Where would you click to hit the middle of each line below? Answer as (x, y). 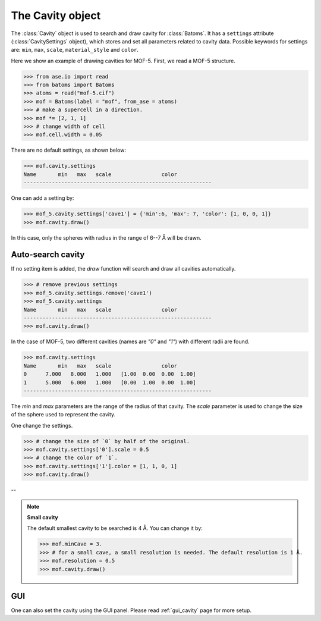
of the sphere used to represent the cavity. (63, 415)
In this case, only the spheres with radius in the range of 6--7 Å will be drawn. (106, 237)
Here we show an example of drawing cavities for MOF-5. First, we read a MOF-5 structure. (123, 61)
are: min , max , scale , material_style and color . (75, 50)
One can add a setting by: (43, 198)
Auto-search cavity (48, 255)
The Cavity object (56, 15)
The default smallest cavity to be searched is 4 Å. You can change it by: (115, 528)
